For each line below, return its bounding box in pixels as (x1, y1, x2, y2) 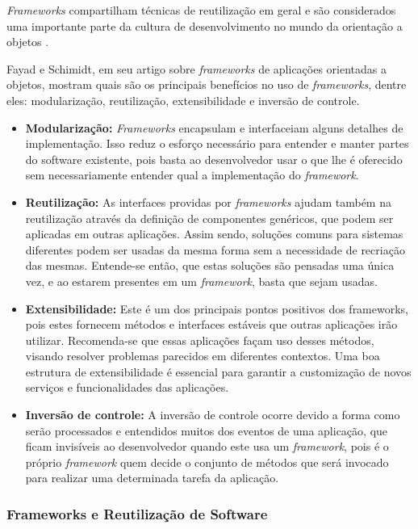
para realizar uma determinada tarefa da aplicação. (25, 469, 279, 486)
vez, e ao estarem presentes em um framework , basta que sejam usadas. (25, 272, 378, 289)
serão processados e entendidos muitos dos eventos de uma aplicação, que (25, 422, 388, 439)
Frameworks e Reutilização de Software (6, 503, 268, 523)
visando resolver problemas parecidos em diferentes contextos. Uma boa (25, 347, 380, 364)
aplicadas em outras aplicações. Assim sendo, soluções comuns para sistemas (25, 225, 403, 242)
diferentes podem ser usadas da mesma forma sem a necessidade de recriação (25, 241, 405, 258)
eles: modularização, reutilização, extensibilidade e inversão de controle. (6, 91, 360, 108)
